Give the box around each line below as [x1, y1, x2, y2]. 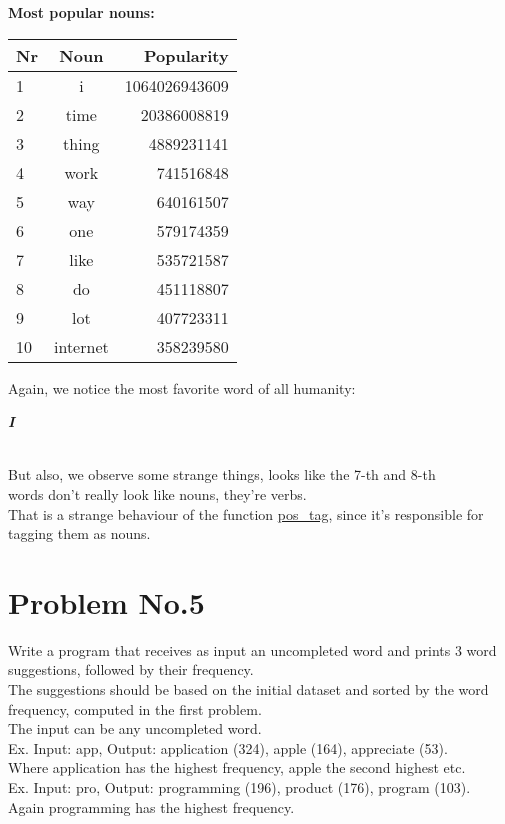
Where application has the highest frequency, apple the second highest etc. [8, 757, 466, 778]
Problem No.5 [8, 581, 205, 622]
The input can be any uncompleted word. [8, 718, 262, 739]
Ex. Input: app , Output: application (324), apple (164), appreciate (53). [8, 737, 448, 758]
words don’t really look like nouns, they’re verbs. [8, 483, 307, 504]
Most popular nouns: [8, 2, 155, 22]
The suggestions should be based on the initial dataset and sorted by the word [8, 679, 489, 700]
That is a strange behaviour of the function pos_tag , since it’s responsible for [8, 503, 484, 524]
